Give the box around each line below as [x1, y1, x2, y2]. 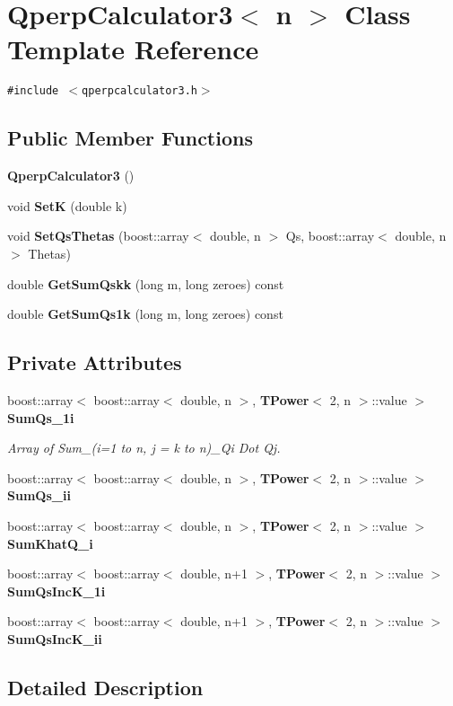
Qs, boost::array [285, 226, 375, 245]
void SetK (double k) [7, 196, 127, 215]
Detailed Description [7, 673, 204, 701]
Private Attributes [7, 349, 182, 376]
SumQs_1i [7, 408, 74, 427]
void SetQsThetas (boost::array [7, 226, 189, 245]
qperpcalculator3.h [82, 84, 197, 98]
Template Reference [7, 31, 259, 67]
